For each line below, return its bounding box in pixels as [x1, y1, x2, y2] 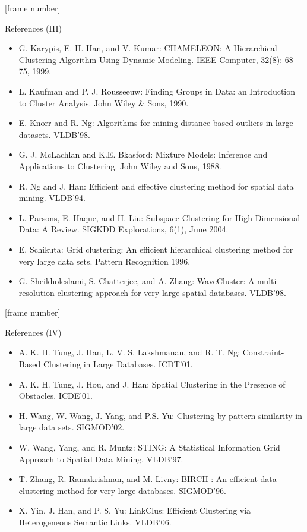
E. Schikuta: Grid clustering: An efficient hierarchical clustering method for [18, 243, 293, 255]
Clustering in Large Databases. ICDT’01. [43, 358, 193, 370]
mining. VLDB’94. [18, 191, 86, 204]
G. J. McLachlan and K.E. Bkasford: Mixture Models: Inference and [18, 148, 268, 160]
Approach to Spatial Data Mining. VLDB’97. [18, 452, 183, 465]
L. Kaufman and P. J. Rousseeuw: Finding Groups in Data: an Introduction [18, 84, 296, 97]
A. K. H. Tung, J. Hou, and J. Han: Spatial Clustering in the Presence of [18, 377, 286, 390]
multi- [257, 275, 280, 287]
